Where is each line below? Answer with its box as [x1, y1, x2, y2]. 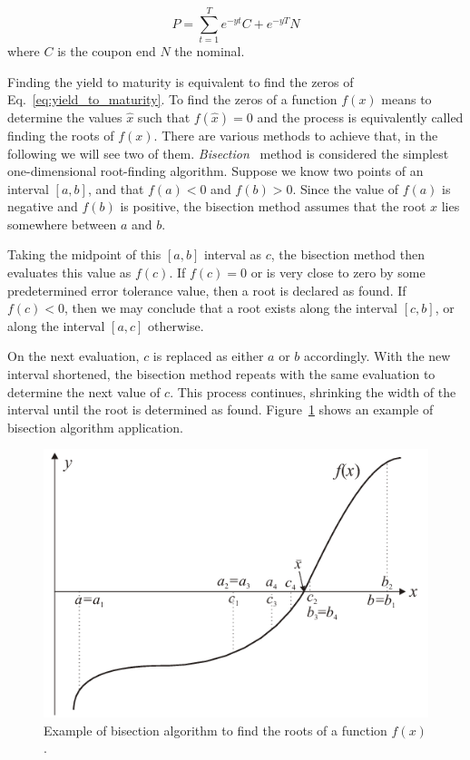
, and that [87, 179, 144, 198]
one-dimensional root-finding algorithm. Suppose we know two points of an [7, 161, 424, 180]
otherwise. [148, 316, 204, 335]
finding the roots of [7, 125, 114, 144]
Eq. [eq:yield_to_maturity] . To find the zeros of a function [7, 90, 338, 109]
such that [137, 107, 191, 126]
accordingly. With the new [303, 346, 451, 365]
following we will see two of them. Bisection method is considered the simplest [7, 143, 449, 162]
